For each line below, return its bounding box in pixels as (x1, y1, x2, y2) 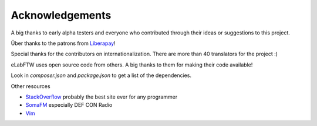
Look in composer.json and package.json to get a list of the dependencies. (11, 72, 192, 79)
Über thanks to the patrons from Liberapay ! (11, 40, 116, 47)
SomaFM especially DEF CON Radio (25, 101, 113, 108)
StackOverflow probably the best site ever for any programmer (25, 93, 178, 100)
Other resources (11, 82, 50, 90)
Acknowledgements (11, 9, 112, 22)
